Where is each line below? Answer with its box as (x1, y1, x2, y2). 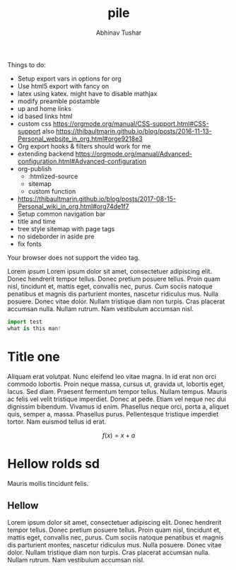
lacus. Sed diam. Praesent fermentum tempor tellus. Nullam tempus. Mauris (7, 387, 228, 395)
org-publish (17, 164, 52, 173)
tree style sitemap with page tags (17, 224, 115, 233)
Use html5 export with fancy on (17, 81, 110, 90)
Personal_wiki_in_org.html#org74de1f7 (17, 202, 129, 210)
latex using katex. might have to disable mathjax (17, 89, 158, 98)
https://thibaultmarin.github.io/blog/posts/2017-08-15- (17, 194, 177, 203)
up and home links (17, 104, 72, 112)
